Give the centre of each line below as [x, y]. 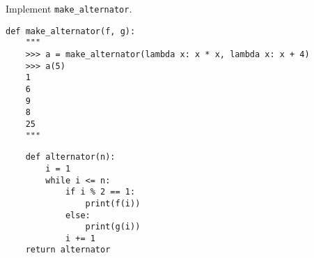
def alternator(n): [70, 157]
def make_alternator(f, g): [71, 31]
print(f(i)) [113, 203]
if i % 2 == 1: [100, 192]
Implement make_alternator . [69, 8]
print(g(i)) [113, 227]
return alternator [68, 250]
